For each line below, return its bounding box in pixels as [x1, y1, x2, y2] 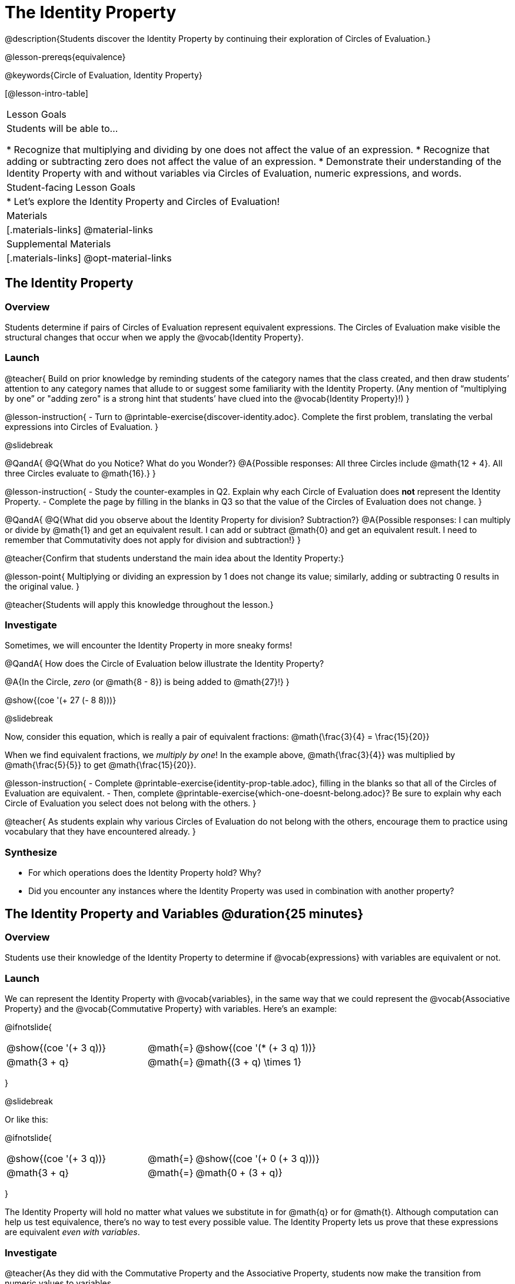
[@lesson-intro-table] [5, 88, 88, 98]
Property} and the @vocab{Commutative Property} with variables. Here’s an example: [5, 1004, 337, 1014]
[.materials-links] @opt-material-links [6, 251, 172, 264]
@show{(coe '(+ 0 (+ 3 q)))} [195, 1153, 320, 1165]
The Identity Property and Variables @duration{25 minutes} [5, 906, 364, 921]
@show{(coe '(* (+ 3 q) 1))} [195, 1042, 316, 1054]
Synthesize [5, 846, 58, 858]
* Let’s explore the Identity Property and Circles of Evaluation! [6, 195, 280, 207]
